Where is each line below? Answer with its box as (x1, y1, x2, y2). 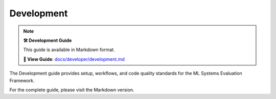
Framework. (9, 77, 35, 84)
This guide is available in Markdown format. (23, 46, 115, 53)
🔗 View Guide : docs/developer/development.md (23, 56, 125, 62)
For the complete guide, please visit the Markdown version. (9, 87, 134, 93)
